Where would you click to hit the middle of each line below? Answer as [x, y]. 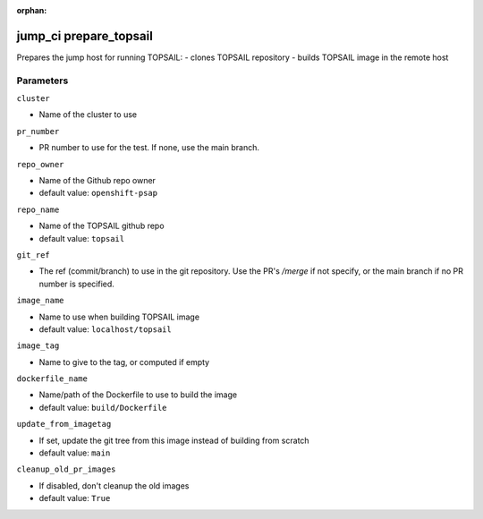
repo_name [38, 209]
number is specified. [77, 284]
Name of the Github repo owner [97, 180]
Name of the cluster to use [88, 115]
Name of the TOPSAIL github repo [102, 226]
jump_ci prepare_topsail [85, 36]
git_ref [34, 255]
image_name [40, 301]
